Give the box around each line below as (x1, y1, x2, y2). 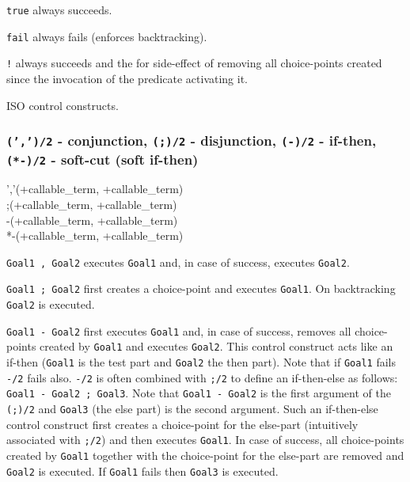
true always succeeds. (6, 2, 112, 17)
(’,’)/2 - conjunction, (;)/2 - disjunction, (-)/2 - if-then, (6, 131, 377, 150)
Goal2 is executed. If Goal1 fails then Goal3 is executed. (6, 462, 279, 479)
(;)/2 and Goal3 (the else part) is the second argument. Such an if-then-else (6, 400, 378, 417)
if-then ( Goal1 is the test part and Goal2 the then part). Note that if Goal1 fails (6, 354, 396, 370)
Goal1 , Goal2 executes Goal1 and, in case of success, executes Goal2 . (6, 253, 350, 270)
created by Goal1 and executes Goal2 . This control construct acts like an (40, 338, 393, 355)
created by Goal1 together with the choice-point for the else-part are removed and (6, 446, 404, 463)
